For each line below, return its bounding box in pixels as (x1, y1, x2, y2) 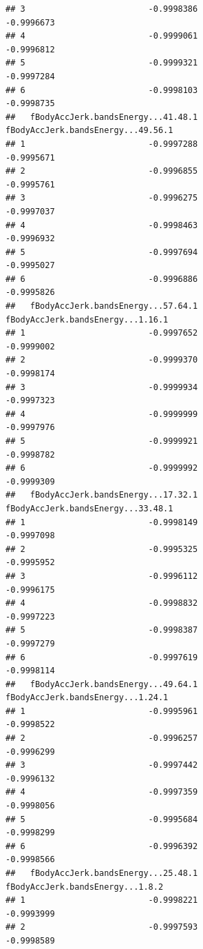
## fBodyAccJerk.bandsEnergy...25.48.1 (6, 868, 198, 878)
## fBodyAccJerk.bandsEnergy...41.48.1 (6, 112, 198, 122)
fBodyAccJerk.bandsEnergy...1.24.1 (6, 693, 169, 703)
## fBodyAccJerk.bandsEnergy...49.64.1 (6, 679, 198, 689)
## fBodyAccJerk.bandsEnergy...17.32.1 (6, 490, 198, 500)
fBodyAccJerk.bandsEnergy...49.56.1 (6, 125, 173, 136)
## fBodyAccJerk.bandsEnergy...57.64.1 (6, 301, 198, 312)
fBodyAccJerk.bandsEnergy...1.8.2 (6, 881, 164, 892)
